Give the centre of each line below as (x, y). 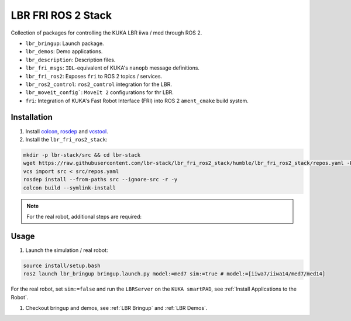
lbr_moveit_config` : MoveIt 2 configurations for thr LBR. (99, 92)
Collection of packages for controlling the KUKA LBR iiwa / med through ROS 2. (106, 33)
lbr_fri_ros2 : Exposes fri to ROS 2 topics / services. (94, 76)
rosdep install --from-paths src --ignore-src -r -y (100, 180)
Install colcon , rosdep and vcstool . (67, 131)
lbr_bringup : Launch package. (65, 43)
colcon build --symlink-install (70, 188)
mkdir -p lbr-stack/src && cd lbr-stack (82, 155)
